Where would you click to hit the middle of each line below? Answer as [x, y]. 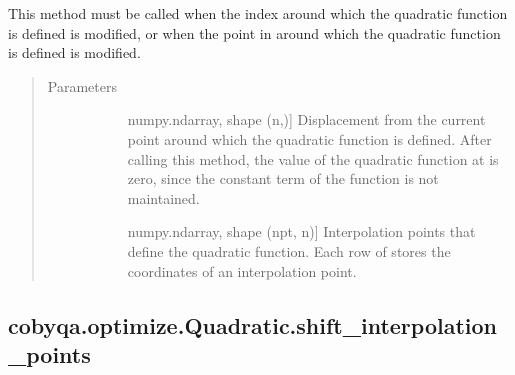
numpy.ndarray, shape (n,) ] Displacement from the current [306, 119]
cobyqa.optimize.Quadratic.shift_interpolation [253, 324]
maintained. [163, 197]
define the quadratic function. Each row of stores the [289, 250]
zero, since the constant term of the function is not [283, 178]
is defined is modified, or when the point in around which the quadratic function [254, 32]
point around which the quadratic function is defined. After [309, 138]
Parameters [82, 85]
